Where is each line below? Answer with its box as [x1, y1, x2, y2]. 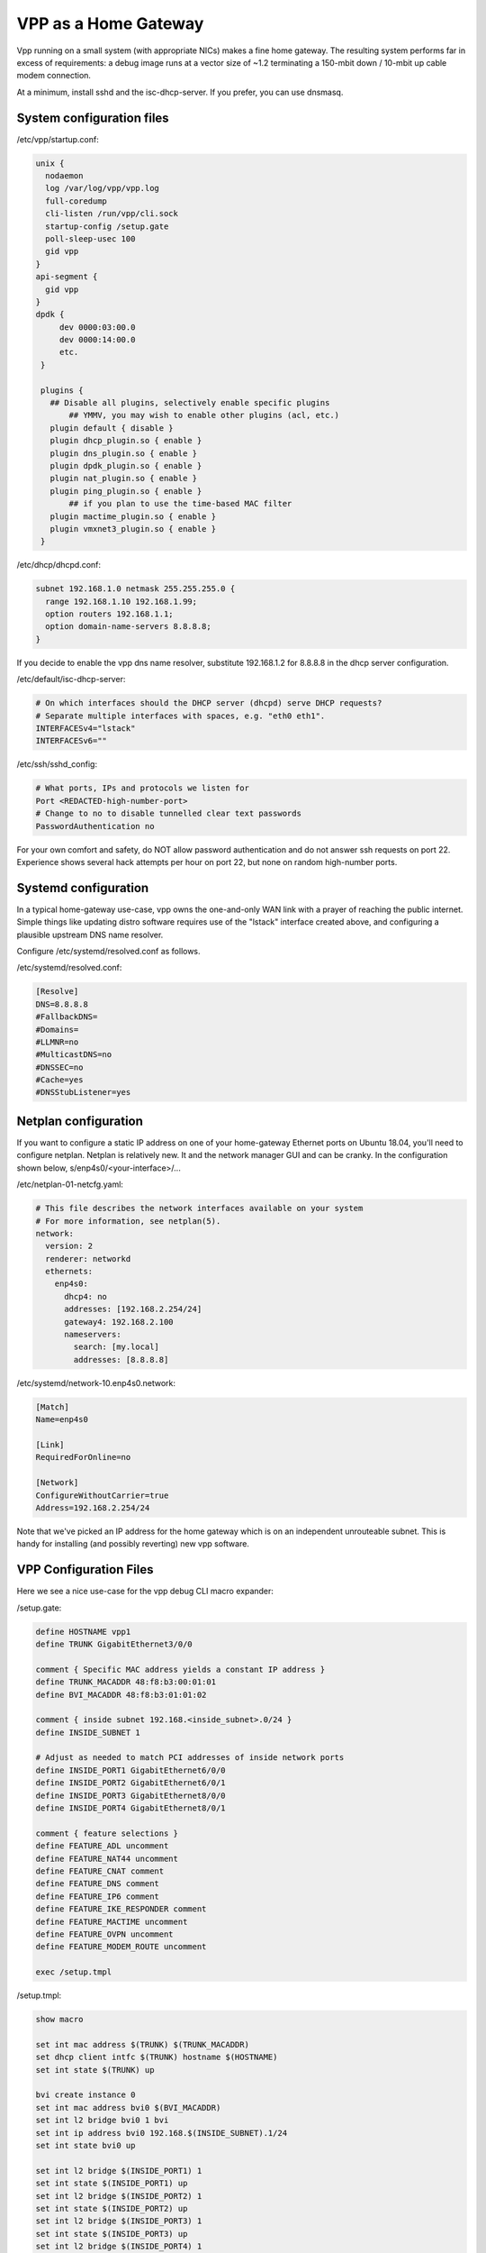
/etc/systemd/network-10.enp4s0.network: [16, 1377, 175, 1388]
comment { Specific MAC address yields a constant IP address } [35, 1664, 326, 1674]
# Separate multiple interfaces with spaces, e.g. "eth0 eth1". [35, 710, 326, 721]
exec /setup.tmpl [35, 1967, 112, 1977]
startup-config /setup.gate [45, 221, 169, 232]
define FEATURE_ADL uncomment [35, 1841, 169, 1851]
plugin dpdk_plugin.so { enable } [49, 461, 202, 470]
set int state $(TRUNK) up [35, 2065, 155, 2075]
